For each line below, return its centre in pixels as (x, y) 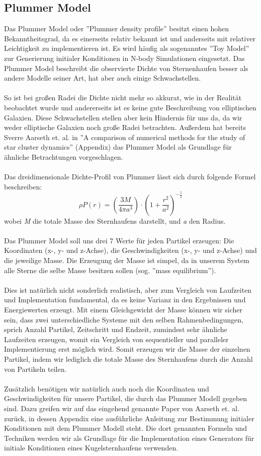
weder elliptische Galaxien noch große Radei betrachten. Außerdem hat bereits (125, 127)
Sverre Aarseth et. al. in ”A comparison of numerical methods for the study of (125, 137)
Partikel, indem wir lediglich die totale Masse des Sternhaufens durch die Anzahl (128, 359)
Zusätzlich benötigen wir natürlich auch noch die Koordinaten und (107, 388)
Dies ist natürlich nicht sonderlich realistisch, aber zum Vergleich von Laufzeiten (128, 289)
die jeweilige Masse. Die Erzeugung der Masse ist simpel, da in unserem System (127, 260)
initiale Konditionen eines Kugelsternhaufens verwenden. (91, 448)
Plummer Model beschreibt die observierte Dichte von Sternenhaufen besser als (126, 68)
